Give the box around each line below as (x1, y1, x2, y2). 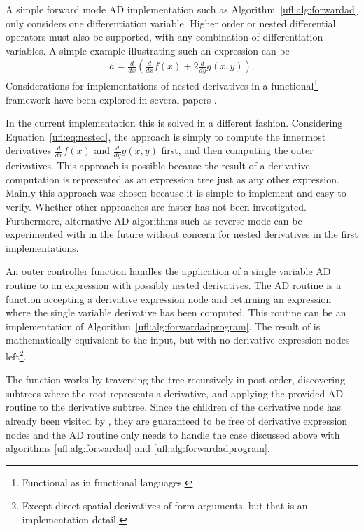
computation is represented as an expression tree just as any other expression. (6, 171, 339, 186)
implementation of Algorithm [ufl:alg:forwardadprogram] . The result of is (6, 318, 321, 333)
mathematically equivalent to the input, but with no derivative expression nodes (6, 332, 350, 347)
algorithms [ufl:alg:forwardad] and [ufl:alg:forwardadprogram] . (6, 441, 270, 455)
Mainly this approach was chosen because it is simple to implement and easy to (6, 185, 346, 200)
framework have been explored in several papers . (6, 92, 217, 106)
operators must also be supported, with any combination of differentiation (6, 29, 323, 44)
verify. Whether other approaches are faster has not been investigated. (6, 199, 307, 214)
